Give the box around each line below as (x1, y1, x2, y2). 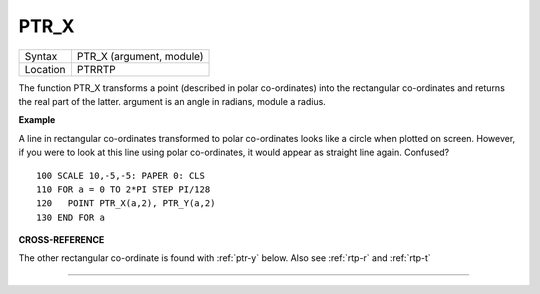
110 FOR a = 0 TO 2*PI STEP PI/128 (36, 183, 211, 195)
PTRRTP (76, 62, 116, 76)
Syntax (24, 49, 58, 63)
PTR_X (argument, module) (76, 49, 204, 63)
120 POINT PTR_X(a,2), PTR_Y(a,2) (36, 198, 216, 209)
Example (18, 114, 56, 126)
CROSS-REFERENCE (18, 234, 105, 246)
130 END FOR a (36, 211, 105, 223)
